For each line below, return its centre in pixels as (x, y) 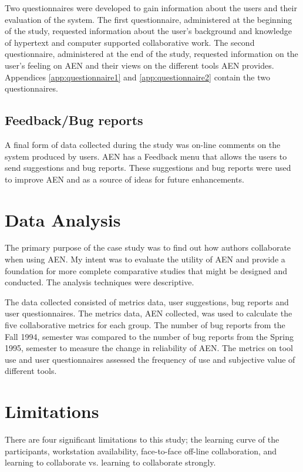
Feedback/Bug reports (74, 120)
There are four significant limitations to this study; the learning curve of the (142, 439)
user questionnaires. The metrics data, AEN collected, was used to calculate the (149, 313)
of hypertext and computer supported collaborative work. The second (130, 42)
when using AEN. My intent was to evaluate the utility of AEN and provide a (145, 259)
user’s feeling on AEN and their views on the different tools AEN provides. (139, 65)
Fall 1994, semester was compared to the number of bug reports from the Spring (149, 336)
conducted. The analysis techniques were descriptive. (100, 282)
